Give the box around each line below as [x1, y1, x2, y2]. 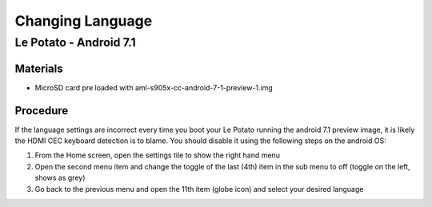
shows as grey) [34, 173, 86, 183]
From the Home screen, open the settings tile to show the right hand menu [34, 150, 280, 160]
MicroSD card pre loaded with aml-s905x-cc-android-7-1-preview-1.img [34, 82, 274, 92]
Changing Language [14, 12, 153, 30]
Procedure [14, 104, 69, 117]
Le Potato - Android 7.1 [14, 35, 136, 50]
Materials [14, 62, 63, 75]
